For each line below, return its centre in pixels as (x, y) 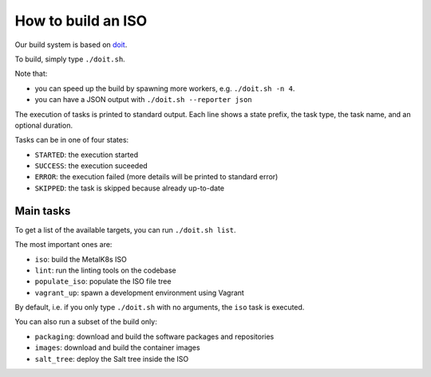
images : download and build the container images (117, 348)
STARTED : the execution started (87, 155)
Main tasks (43, 211)
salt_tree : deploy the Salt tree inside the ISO (112, 359)
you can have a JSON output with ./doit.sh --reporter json (144, 100)
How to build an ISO (81, 21)
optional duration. (44, 125)
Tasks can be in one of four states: (72, 140)
